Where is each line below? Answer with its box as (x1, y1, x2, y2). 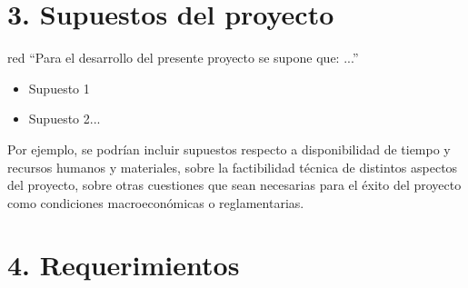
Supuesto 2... (28, 109, 101, 128)
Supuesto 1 (28, 78, 90, 97)
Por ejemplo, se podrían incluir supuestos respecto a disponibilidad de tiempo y (7, 139, 451, 158)
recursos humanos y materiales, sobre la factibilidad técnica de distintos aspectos (7, 157, 458, 176)
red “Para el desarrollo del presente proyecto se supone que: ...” (7, 48, 359, 67)
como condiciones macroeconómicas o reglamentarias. (7, 193, 304, 212)
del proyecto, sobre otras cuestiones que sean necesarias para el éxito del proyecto (7, 175, 462, 194)
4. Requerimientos (7, 246, 240, 283)
